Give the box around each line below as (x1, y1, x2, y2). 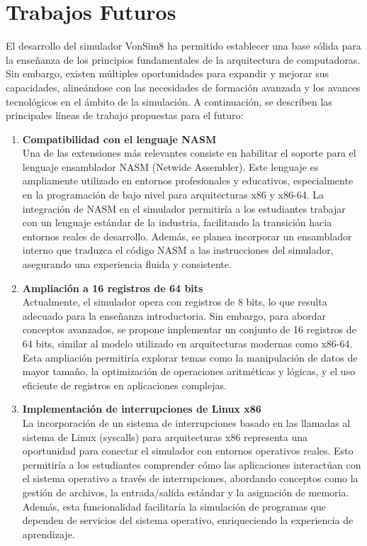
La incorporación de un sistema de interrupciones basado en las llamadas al (22, 415, 351, 430)
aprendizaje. (22, 526, 75, 541)
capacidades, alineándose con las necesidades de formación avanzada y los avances (6, 79, 361, 94)
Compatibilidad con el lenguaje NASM (22, 131, 217, 146)
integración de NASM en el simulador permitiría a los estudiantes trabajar (22, 201, 346, 216)
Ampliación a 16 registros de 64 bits (22, 280, 203, 295)
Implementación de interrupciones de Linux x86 (22, 401, 261, 416)
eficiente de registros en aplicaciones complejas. (22, 377, 227, 392)
